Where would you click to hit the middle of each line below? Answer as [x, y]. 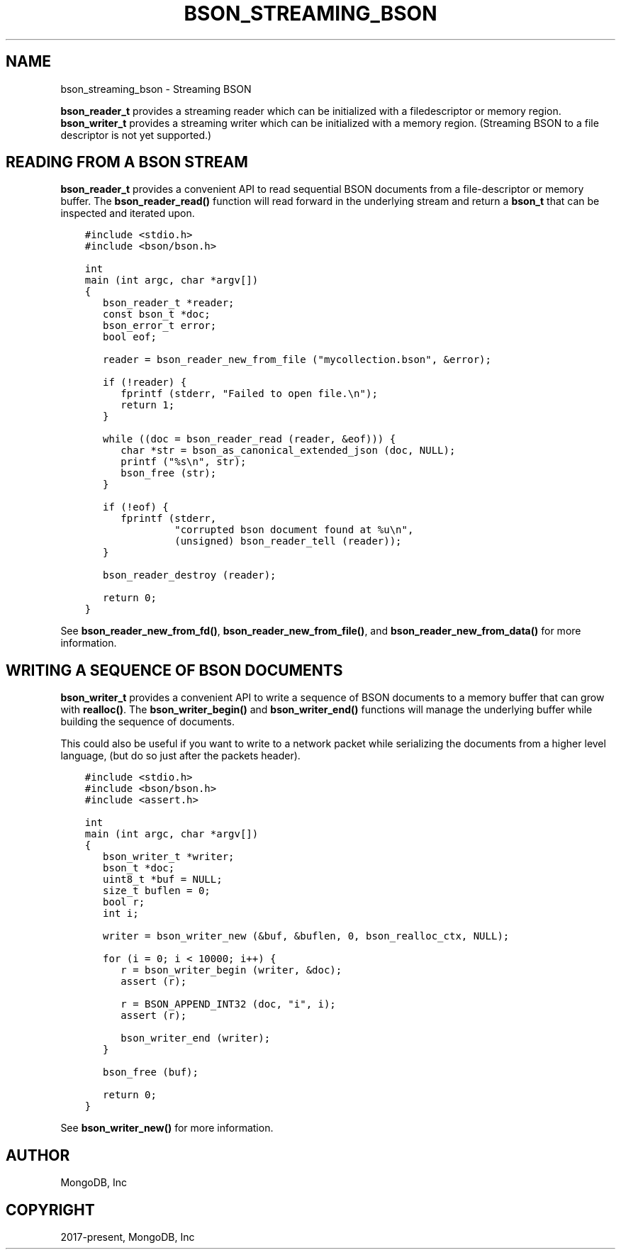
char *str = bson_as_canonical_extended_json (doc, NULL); [288, 451]
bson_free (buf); [151, 1072]
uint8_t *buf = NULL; [163, 880]
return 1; [148, 405]
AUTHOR [38, 1155]
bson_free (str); [169, 473]
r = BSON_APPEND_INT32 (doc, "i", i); [228, 1004]
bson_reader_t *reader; [169, 303]
